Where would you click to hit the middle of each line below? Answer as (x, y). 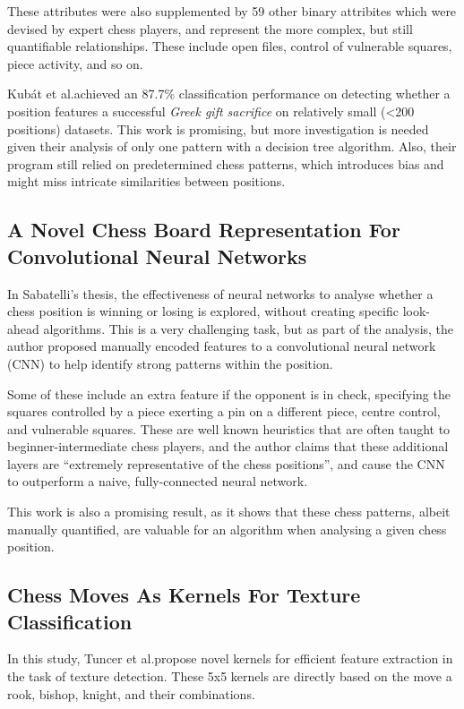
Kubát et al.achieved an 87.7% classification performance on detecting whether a (229, 94)
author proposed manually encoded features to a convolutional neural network (222, 346)
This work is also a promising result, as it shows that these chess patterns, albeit (229, 512)
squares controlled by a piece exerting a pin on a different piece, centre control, (224, 411)
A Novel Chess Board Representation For (204, 230)
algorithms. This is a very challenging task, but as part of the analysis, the (249, 328)
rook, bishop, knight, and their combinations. (131, 693)
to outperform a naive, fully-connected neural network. (158, 481)
